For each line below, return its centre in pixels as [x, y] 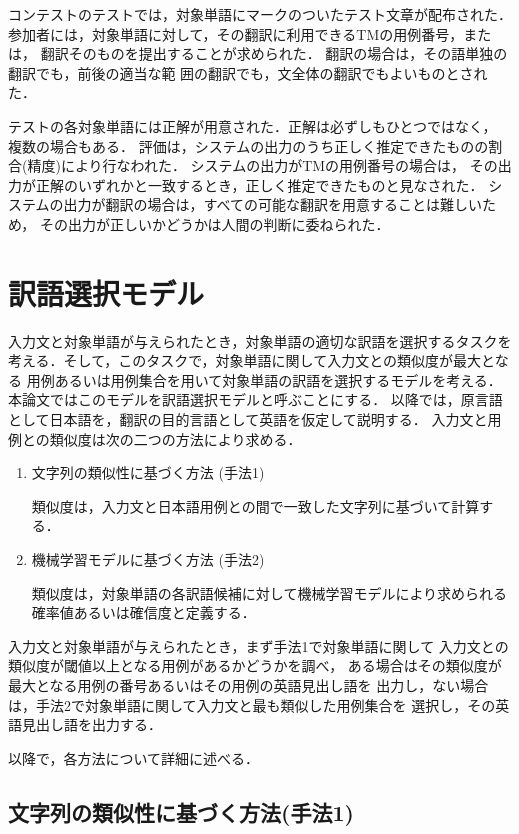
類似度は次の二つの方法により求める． [175, 438]
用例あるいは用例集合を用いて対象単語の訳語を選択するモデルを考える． [264, 379]
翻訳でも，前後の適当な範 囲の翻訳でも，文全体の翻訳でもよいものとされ [248, 72]
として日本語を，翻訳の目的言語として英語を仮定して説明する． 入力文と [248, 419]
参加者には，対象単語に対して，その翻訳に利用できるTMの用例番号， [236, 33]
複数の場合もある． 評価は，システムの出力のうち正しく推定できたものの [248, 145]
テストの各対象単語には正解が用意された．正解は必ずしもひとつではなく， [252, 125]
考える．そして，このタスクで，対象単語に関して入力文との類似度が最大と [251, 360]
